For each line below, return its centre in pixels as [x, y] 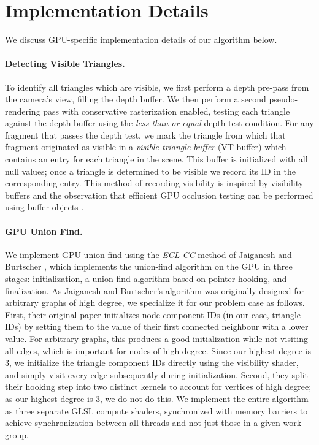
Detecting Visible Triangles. [65, 63]
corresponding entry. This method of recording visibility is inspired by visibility [154, 183]
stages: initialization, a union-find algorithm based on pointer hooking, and [146, 279]
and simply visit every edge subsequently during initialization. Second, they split [157, 374]
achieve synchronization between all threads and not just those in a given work [153, 423]
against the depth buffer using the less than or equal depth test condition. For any [159, 123]
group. [17, 434]
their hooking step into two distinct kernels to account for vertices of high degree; [158, 386]
